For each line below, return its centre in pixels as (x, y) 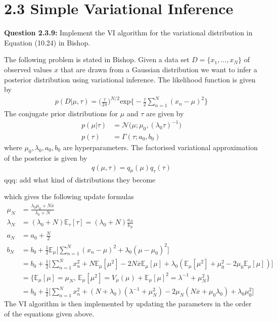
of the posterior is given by (46, 157)
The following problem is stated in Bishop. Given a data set (97, 59)
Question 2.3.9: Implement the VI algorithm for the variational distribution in (128, 33)
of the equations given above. (49, 313)
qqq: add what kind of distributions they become (80, 179)
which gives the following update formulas (69, 196)
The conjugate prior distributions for (61, 113)
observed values (28, 69)
